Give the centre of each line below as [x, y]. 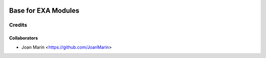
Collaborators [23, 38]
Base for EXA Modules [44, 11]
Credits [18, 25]
